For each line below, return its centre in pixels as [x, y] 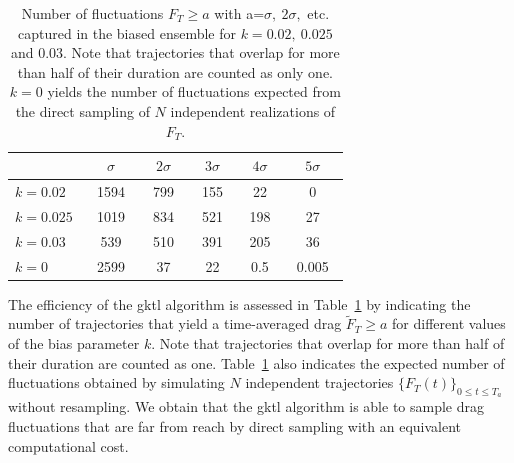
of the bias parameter [74, 343]
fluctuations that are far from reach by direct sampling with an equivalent [235, 426]
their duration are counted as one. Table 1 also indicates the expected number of [256, 362]
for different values [449, 323]
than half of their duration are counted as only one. [175, 71]
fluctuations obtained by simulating [116, 382]
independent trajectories [319, 382]
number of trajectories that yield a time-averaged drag [175, 323]
